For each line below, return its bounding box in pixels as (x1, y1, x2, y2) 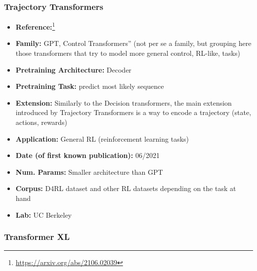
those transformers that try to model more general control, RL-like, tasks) (15, 48, 240, 58)
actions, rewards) (15, 117, 67, 127)
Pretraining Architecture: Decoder (15, 64, 131, 75)
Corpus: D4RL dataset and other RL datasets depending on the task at (15, 183, 236, 194)
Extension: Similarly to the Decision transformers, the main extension (15, 97, 232, 108)
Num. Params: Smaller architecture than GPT (15, 166, 163, 177)
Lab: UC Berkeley (15, 209, 72, 220)
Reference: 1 (15, 20, 55, 32)
